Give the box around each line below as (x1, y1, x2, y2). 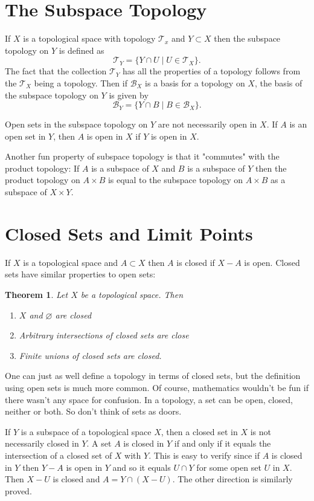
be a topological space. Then (80, 288, 184, 300)
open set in (5, 129, 46, 142)
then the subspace (214, 32, 281, 45)
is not (250, 425, 271, 438)
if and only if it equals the (174, 437, 271, 450)
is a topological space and (23, 256, 118, 268)
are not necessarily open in (158, 118, 257, 131)
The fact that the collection (5, 65, 107, 77)
